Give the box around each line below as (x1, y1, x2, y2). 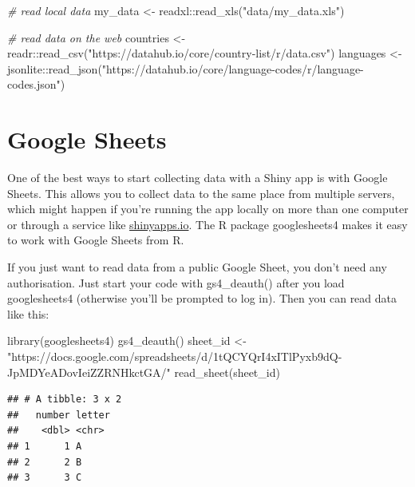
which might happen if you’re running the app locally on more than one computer (7, 200, 409, 217)
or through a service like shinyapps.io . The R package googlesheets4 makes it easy (7, 216, 408, 232)
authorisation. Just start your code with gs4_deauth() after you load (7, 274, 345, 291)
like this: (7, 305, 49, 322)
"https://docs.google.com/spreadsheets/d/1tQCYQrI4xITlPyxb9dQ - (7, 348, 342, 365)
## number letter (7, 409, 110, 421)
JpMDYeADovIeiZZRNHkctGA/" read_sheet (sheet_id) (7, 363, 280, 380)
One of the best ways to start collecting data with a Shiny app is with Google (7, 169, 388, 186)
